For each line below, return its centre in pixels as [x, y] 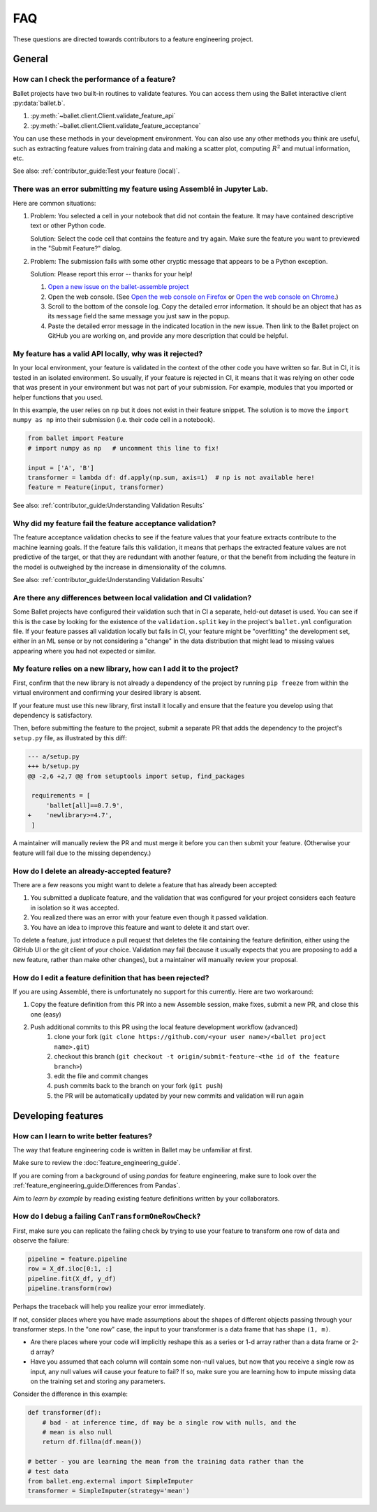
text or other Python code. [68, 226]
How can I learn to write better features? [83, 1136]
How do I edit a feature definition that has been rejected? [111, 977]
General [31, 59]
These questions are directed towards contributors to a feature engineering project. [133, 39]
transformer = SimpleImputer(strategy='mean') [109, 1491]
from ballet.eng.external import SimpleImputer [110, 1481]
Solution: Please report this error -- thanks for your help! [111, 274]
